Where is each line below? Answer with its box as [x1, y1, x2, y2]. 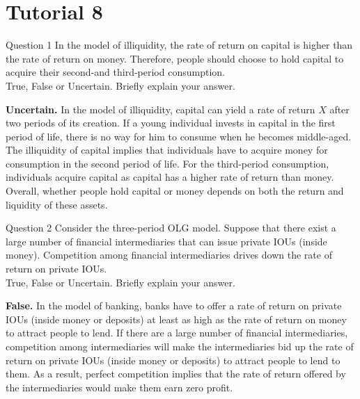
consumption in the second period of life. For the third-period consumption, [6, 156, 329, 170]
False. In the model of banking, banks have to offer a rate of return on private [6, 298, 342, 313]
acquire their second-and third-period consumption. [6, 65, 225, 79]
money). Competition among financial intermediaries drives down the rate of [6, 247, 332, 262]
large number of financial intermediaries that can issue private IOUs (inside [6, 234, 327, 248]
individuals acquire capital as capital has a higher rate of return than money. [6, 170, 334, 184]
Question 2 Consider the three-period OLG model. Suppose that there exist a [6, 220, 336, 235]
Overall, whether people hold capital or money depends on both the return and [6, 184, 344, 198]
